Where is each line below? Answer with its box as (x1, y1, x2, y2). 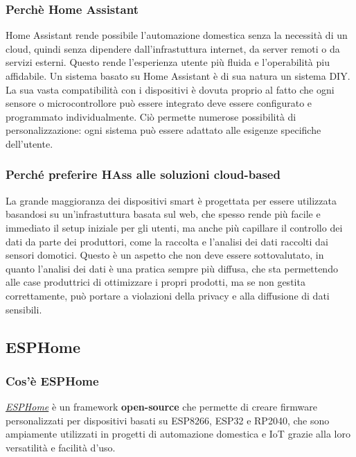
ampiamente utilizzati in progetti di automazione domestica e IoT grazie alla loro (6, 426, 350, 441)
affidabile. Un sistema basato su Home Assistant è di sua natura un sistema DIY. (6, 69, 350, 83)
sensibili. (6, 302, 42, 316)
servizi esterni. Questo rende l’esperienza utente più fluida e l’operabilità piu (6, 55, 330, 69)
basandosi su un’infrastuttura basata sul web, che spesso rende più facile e (6, 207, 321, 221)
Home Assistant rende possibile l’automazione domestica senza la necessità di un (6, 28, 348, 42)
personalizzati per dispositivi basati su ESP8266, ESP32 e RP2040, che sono (6, 413, 330, 427)
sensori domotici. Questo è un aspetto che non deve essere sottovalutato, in (6, 248, 324, 262)
